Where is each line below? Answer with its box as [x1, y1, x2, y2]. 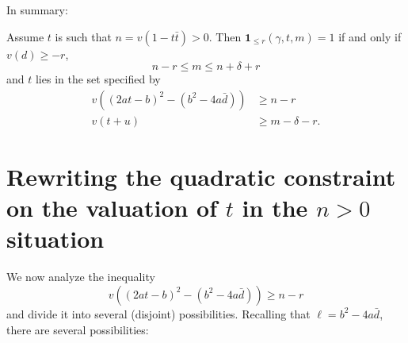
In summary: [6, 2, 68, 17]
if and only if [338, 28, 402, 44]
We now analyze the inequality [6, 268, 155, 285]
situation [6, 222, 105, 255]
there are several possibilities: [6, 321, 149, 337]
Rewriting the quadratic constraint [6, 160, 396, 193]
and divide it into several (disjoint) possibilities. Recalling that [6, 305, 311, 322]
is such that [55, 28, 112, 44]
